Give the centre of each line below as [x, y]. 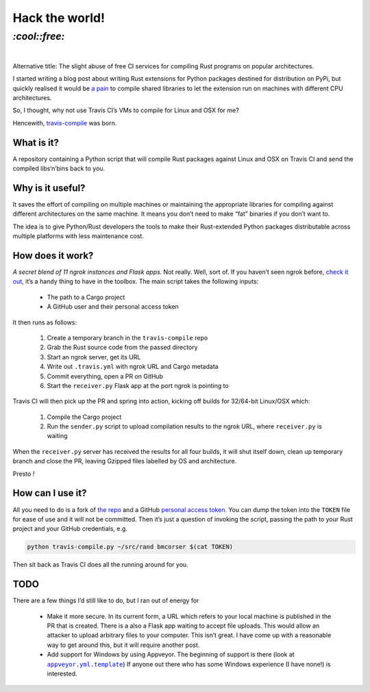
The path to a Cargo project [86, 297]
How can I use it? [50, 493]
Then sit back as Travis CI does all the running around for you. [100, 565]
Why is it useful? [49, 188]
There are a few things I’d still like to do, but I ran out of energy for [106, 601]
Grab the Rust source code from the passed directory [122, 347]
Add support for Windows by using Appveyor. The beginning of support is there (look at [171, 654]
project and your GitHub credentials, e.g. [70, 529]
